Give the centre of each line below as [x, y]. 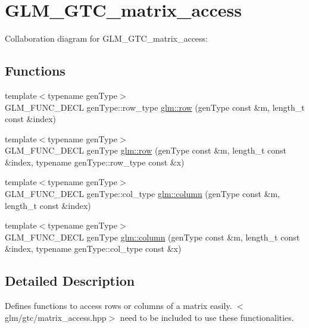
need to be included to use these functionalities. [207, 317]
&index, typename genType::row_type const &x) [95, 162]
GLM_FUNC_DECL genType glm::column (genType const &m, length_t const [152, 237]
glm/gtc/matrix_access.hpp [56, 317]
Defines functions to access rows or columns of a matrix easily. [118, 306]
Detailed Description [70, 281]
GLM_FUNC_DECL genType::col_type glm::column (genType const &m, [143, 194]
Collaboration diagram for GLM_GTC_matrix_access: [106, 38]
